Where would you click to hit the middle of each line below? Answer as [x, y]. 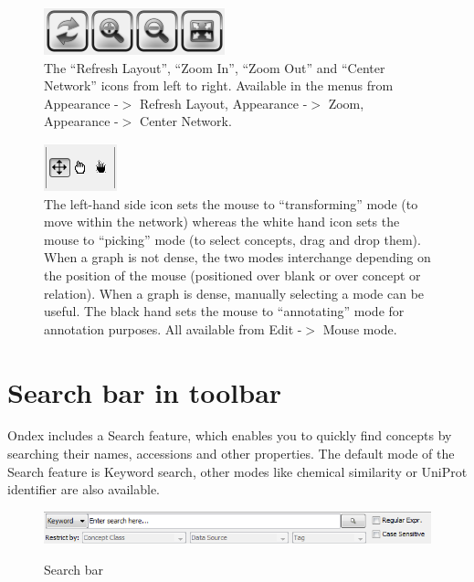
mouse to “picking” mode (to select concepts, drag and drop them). [232, 239]
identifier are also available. [84, 489]
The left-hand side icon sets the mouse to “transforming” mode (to [231, 203]
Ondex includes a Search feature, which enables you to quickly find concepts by [230, 435]
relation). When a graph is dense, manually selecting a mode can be [234, 293]
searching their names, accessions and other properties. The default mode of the [231, 454]
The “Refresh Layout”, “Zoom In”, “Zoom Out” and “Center [215, 67]
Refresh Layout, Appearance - [224, 103]
